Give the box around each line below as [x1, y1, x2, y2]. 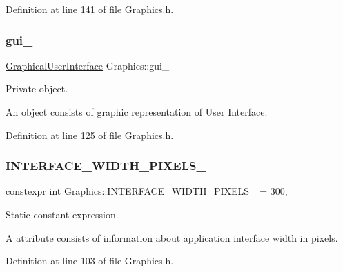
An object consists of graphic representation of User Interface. [6, 105, 268, 118]
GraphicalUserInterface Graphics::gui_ [6, 58, 170, 72]
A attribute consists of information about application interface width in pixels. [6, 230, 338, 244]
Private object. [6, 81, 68, 96]
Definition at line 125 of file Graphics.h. [6, 127, 174, 142]
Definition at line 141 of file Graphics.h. [6, 2, 174, 16]
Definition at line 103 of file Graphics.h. [6, 253, 174, 268]
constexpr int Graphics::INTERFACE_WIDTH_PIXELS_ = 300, [6, 184, 288, 198]
